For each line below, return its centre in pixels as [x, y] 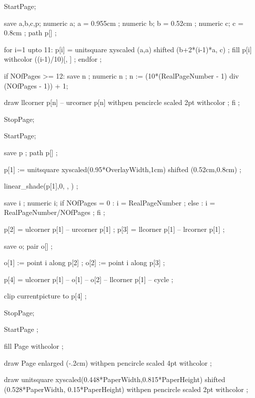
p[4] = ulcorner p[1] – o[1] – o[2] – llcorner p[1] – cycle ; [89, 279]
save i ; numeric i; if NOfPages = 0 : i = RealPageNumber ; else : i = [110, 202]
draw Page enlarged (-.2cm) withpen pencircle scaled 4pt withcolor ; [108, 362]
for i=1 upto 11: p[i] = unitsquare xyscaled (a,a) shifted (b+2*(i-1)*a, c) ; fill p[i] [128, 49]
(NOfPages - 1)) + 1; [36, 85]
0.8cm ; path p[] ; [30, 33]
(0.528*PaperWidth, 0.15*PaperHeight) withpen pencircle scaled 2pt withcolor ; [126, 389]
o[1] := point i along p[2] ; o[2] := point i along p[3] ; [85, 262]
